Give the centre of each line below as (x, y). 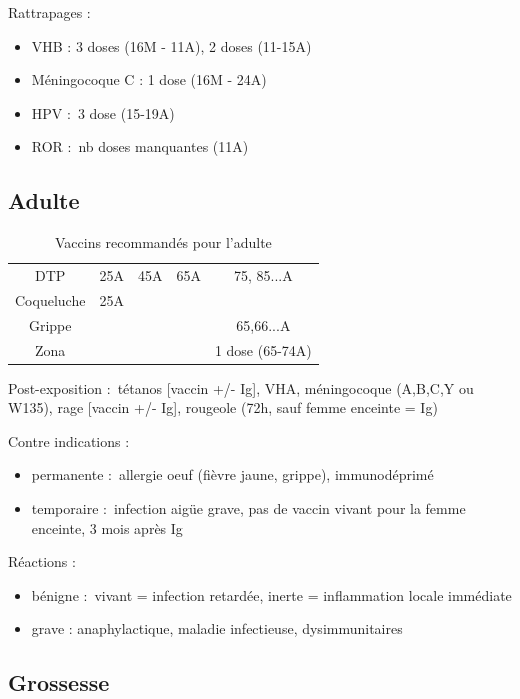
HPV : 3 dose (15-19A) (103, 112)
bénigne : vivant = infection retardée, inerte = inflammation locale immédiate (271, 594)
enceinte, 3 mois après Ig (107, 527)
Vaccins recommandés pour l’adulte (163, 242)
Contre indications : (69, 440)
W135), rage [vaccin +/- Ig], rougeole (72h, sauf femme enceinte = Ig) (223, 407)
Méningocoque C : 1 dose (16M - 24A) (149, 79)
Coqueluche (50, 299)
